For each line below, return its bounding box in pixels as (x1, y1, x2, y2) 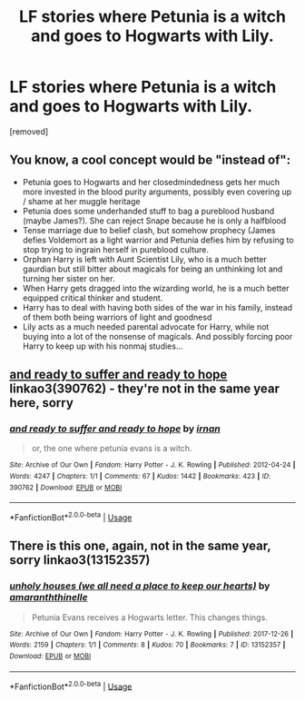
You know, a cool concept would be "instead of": (9, 153, 291, 168)
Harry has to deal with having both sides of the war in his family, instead (22, 301, 293, 312)
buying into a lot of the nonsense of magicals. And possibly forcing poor (22, 331, 293, 341)
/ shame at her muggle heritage (22, 195, 141, 206)
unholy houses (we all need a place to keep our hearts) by (9, 579, 271, 592)
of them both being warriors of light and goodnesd (22, 311, 212, 322)
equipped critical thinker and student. (22, 292, 163, 303)
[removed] (9, 125, 49, 137)
